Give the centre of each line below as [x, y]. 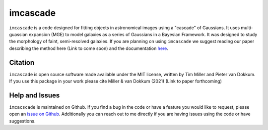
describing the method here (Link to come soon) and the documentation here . [89, 48]
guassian [19, 34]
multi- [247, 28]
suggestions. [22, 121]
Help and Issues [34, 95]
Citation [22, 63]
